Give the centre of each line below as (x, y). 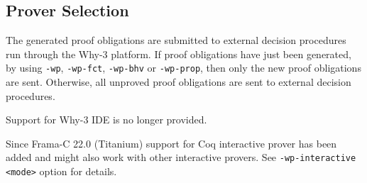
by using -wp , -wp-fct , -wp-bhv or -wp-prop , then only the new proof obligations (183, 68)
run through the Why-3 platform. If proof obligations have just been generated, (179, 54)
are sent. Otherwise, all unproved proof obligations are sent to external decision (179, 82)
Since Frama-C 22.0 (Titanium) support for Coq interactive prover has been (171, 143)
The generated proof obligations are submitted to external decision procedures (176, 40)
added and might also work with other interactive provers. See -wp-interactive (181, 157)
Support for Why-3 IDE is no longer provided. (106, 120)
